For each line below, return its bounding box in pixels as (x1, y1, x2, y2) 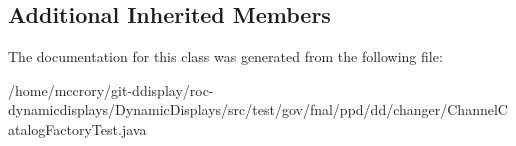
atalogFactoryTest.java (8, 118, 147, 139)
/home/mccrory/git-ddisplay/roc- (8, 79, 214, 100)
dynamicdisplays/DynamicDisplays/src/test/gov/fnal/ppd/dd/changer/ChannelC (8, 99, 508, 120)
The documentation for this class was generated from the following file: (8, 46, 443, 67)
